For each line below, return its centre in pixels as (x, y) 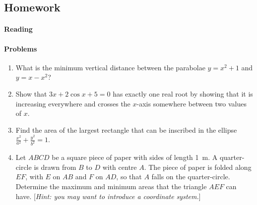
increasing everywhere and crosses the (73, 103)
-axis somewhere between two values (192, 103)
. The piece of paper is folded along (198, 167)
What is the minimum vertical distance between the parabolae (110, 67)
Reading (18, 29)
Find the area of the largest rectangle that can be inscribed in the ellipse (126, 129)
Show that (31, 93)
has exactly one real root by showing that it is (183, 93)
